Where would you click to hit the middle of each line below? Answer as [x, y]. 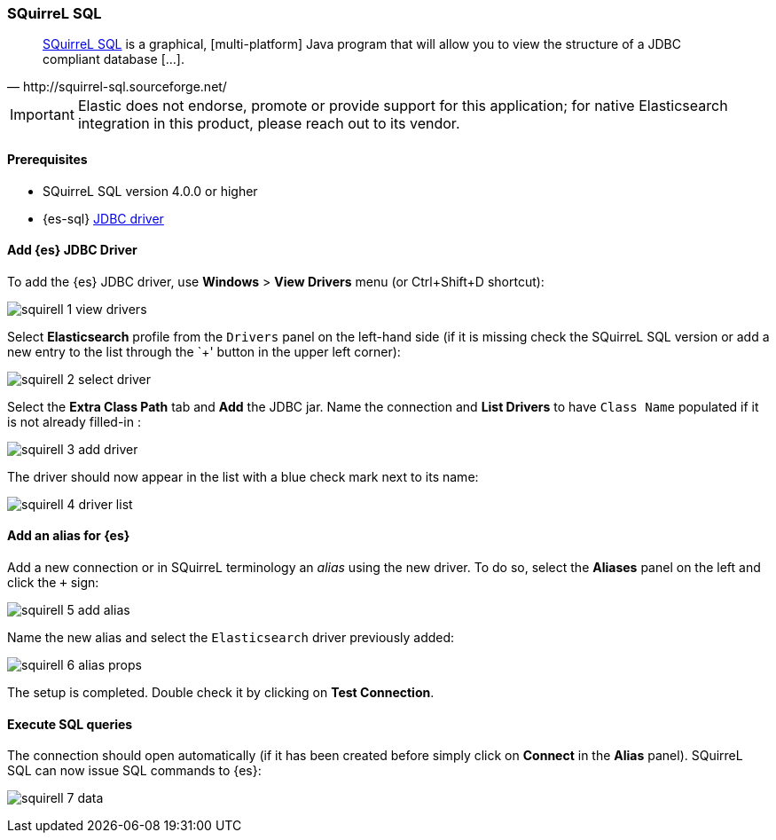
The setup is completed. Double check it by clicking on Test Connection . [221, 693]
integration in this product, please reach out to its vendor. [269, 124]
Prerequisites [47, 159]
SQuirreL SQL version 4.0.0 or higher [150, 191]
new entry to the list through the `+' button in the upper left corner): [204, 351]
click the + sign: [53, 583]
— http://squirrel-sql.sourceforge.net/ [117, 87]
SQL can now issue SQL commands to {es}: [134, 771]
